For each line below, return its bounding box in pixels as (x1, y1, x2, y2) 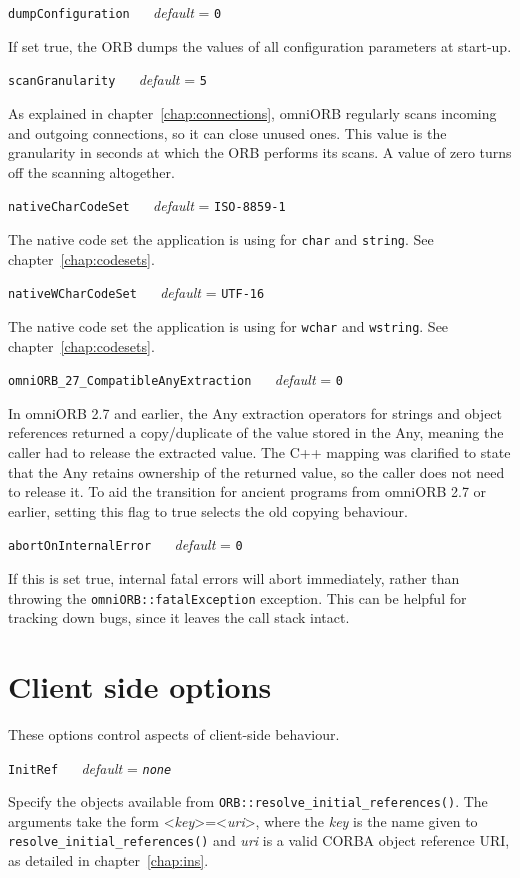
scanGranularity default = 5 (8, 69, 207, 90)
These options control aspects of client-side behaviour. (8, 723, 340, 744)
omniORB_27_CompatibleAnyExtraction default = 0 (8, 369, 343, 390)
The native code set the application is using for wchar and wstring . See (8, 315, 449, 336)
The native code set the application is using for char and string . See (8, 228, 434, 249)
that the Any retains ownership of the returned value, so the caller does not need (8, 461, 505, 482)
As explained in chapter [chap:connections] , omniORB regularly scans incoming (8, 102, 497, 123)
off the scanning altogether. (8, 161, 175, 182)
